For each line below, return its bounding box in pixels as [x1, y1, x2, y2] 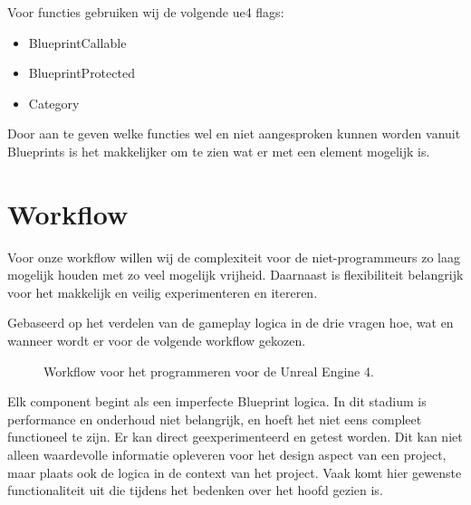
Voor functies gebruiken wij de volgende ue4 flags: [7, 3, 284, 21]
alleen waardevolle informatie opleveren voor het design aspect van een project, [7, 445, 447, 464]
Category [28, 93, 80, 112]
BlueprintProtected [28, 63, 135, 82]
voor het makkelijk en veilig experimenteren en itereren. [7, 282, 318, 301]
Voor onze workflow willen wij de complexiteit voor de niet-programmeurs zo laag [7, 247, 461, 266]
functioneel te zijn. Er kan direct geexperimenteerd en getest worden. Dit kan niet [7, 427, 463, 446]
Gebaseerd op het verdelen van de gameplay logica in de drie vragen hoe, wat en [7, 313, 454, 332]
